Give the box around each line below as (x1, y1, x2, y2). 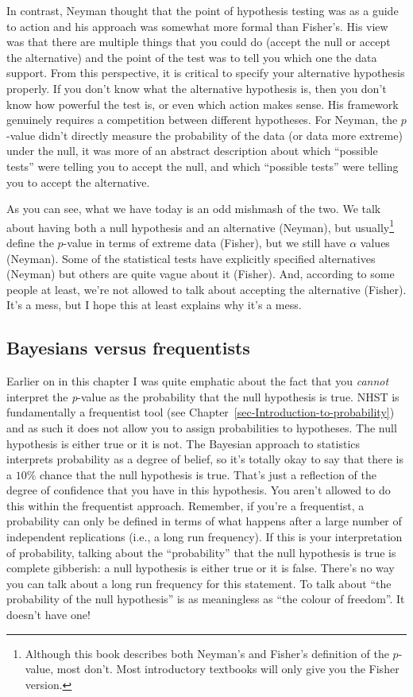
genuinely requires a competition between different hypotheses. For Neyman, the (6, 111, 398, 128)
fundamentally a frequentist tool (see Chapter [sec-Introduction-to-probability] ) (6, 404, 395, 420)
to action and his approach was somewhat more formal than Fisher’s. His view (6, 17, 388, 34)
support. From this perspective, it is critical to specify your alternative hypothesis (6, 64, 405, 81)
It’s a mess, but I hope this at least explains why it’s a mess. (6, 296, 302, 313)
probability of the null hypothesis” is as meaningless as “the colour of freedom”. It (6, 591, 405, 607)
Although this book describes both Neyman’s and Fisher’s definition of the (25, 645, 389, 661)
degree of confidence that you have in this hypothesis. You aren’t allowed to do (6, 482, 391, 498)
